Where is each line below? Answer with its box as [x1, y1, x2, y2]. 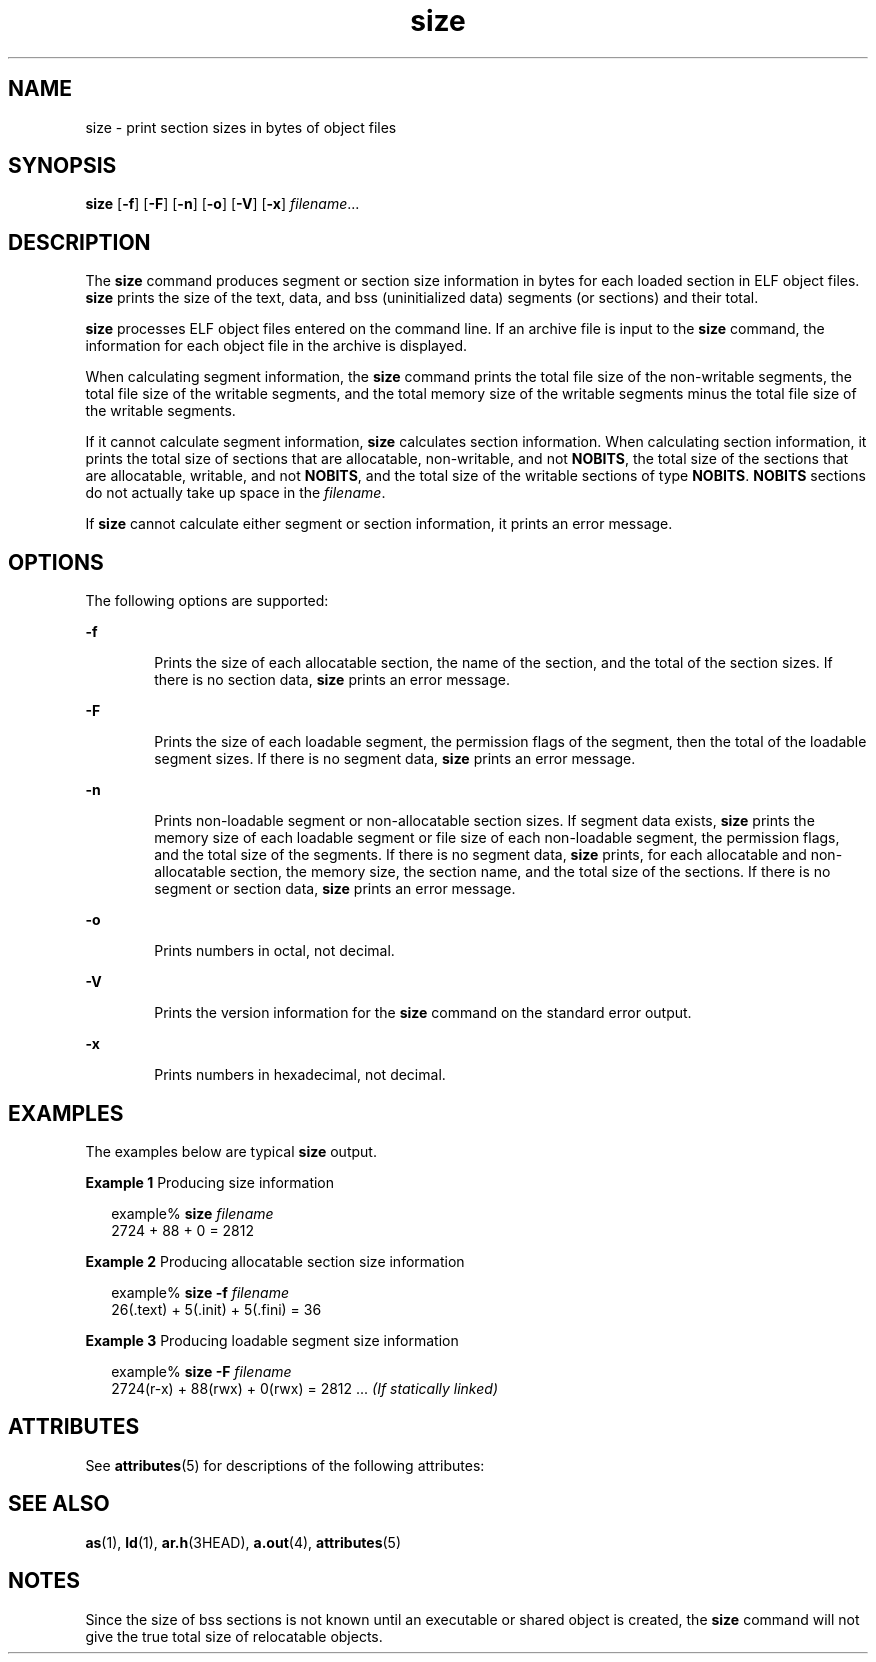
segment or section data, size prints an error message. [154, 880, 516, 898]
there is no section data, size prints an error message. [154, 671, 510, 689]
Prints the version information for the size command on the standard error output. [154, 1004, 692, 1022]
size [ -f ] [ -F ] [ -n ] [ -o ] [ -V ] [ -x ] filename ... [85, 195, 360, 213]
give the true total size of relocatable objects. [85, 1627, 383, 1645]
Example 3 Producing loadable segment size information [85, 1331, 459, 1349]
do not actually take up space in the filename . [85, 484, 386, 502]
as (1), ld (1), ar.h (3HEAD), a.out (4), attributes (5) [85, 1533, 402, 1551]
